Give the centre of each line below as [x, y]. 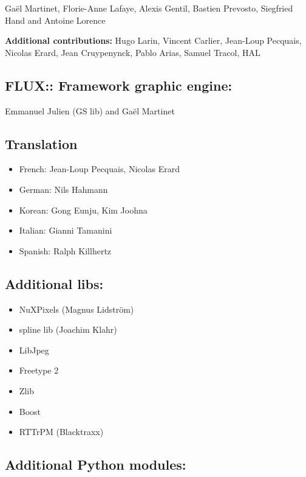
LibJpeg [34, 350]
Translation [41, 143]
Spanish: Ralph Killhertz [65, 250]
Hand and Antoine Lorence [55, 20]
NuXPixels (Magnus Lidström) [76, 309]
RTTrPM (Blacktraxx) [61, 432]
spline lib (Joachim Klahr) [68, 329]
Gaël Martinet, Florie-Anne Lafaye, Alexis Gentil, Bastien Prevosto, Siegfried [149, 8]
